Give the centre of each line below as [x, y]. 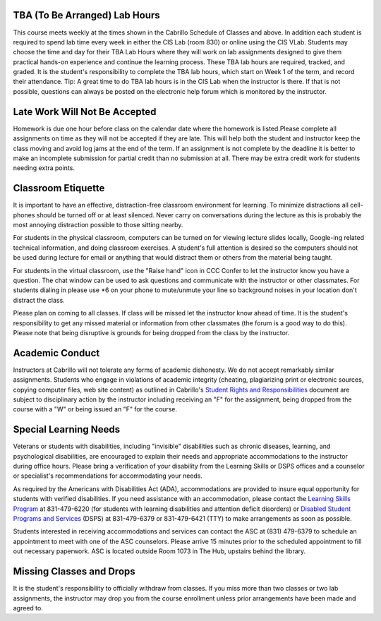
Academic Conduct [56, 353]
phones [24, 215]
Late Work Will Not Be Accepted [85, 112]
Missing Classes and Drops [74, 572]
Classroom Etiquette [59, 188]
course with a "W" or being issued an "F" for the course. [95, 409]
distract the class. [39, 300]
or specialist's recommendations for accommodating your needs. [108, 476]
